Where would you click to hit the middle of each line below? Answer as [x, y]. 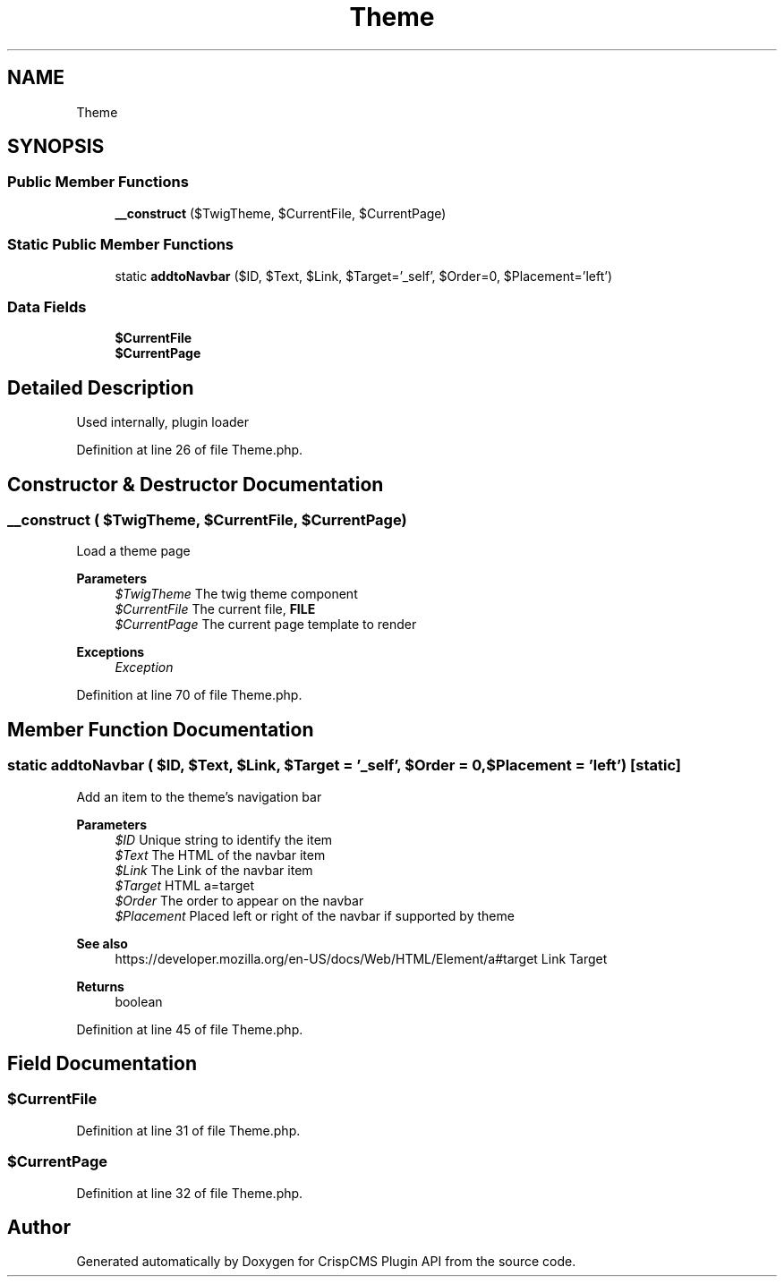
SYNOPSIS [56, 147]
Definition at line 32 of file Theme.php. [190, 1193]
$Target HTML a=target [185, 885]
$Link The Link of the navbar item [214, 870]
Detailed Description [101, 387]
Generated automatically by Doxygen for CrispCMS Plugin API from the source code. [326, 1262]
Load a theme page [133, 551]
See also [102, 943]
